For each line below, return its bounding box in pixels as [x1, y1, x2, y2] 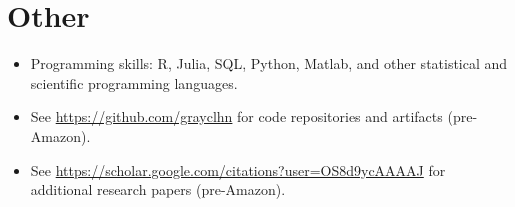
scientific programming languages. [30, 72, 238, 93]
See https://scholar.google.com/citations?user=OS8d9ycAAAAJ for [30, 159, 446, 180]
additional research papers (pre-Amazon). [30, 179, 286, 200]
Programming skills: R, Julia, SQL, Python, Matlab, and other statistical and [30, 53, 508, 74]
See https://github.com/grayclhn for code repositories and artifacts [30, 106, 443, 127]
